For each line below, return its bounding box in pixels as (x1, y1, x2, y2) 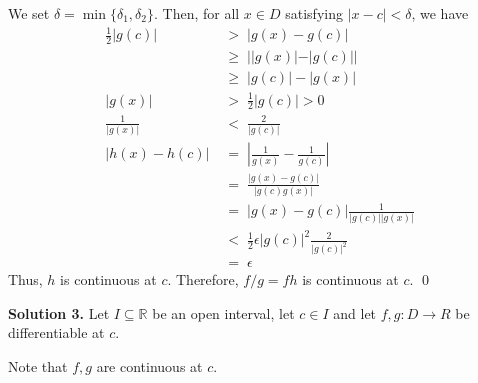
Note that (8, 356, 68, 377)
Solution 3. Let (8, 302, 110, 323)
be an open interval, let (152, 302, 295, 323)
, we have (411, 3, 469, 23)
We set (8, 3, 50, 23)
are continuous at (96, 356, 203, 377)
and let (333, 302, 377, 323)
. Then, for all (153, 3, 240, 23)
